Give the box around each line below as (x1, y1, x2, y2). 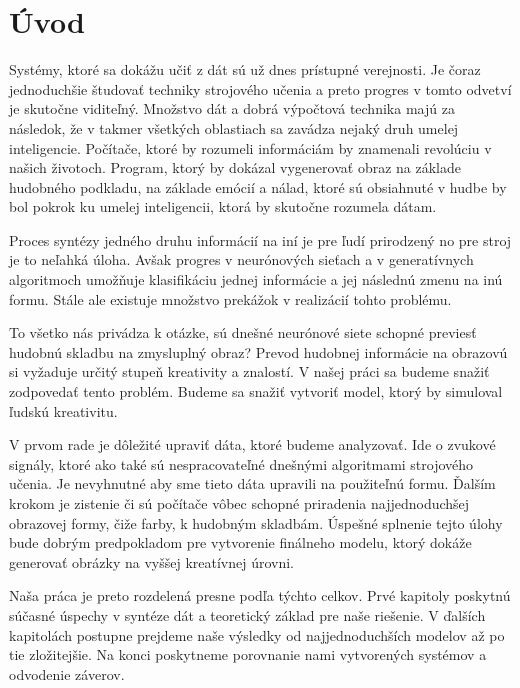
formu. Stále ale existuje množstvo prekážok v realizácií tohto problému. (9, 288, 452, 309)
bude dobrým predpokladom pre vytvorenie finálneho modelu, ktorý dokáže (9, 532, 472, 553)
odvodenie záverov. (9, 663, 125, 684)
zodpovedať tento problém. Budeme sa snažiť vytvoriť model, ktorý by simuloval (9, 381, 503, 402)
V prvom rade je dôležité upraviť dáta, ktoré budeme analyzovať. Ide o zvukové (9, 434, 496, 455)
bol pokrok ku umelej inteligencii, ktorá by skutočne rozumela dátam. (9, 196, 437, 217)
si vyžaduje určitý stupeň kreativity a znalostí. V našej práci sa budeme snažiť (9, 361, 490, 382)
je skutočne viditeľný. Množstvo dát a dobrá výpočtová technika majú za (9, 98, 455, 119)
